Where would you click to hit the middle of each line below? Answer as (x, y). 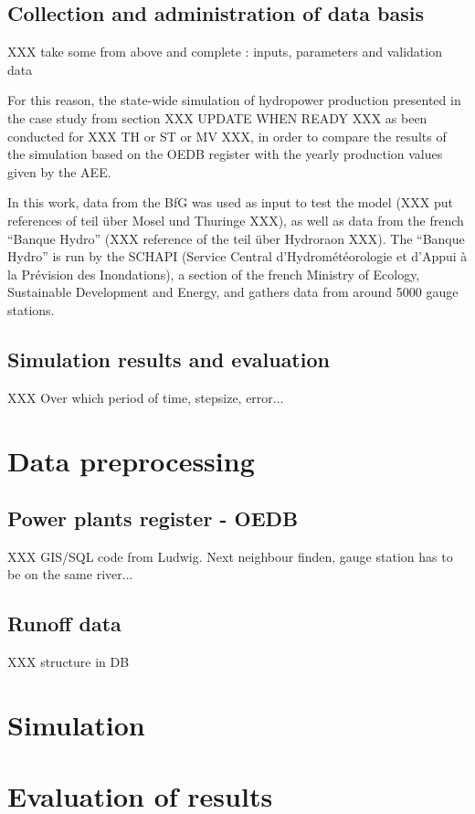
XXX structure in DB (69, 662)
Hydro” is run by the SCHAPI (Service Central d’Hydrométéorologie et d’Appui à (237, 256)
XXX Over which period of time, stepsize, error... (146, 397)
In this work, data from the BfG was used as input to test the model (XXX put (231, 202)
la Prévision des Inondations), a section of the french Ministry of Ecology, (214, 274)
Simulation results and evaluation (169, 359)
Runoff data (64, 624)
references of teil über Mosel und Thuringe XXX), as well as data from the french (236, 220)
